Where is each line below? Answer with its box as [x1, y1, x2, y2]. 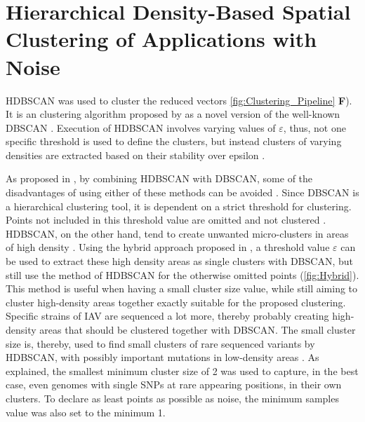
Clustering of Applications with [6, 25, 317, 53]
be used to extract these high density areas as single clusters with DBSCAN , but [6, 254, 353, 268]
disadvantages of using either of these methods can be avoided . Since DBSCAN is [6, 185, 359, 200]
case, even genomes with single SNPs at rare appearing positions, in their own [6, 377, 342, 392]
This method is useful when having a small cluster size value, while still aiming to [6, 281, 358, 296]
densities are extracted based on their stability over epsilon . [6, 147, 265, 162]
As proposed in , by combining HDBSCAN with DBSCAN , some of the [6, 171, 313, 186]
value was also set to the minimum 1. [6, 404, 166, 419]
